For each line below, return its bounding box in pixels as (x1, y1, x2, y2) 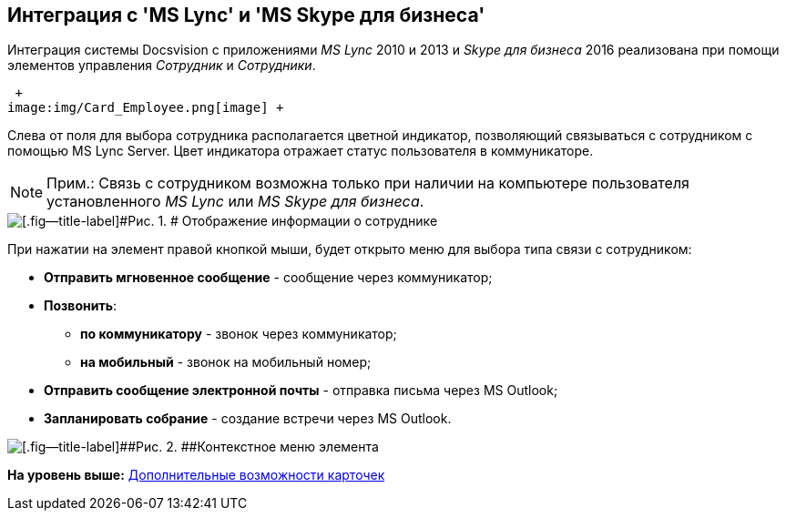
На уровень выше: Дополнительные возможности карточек (7, 467, 385, 483)
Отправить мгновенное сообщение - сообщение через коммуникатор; (44, 269, 493, 286)
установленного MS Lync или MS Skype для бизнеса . (46, 192, 424, 211)
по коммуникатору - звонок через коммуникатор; (80, 326, 397, 342)
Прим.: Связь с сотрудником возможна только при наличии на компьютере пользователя (46, 174, 689, 193)
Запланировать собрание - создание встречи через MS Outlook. (44, 411, 452, 427)
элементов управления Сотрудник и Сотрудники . (7, 57, 316, 74)
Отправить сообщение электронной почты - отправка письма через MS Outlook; (44, 382, 558, 399)
